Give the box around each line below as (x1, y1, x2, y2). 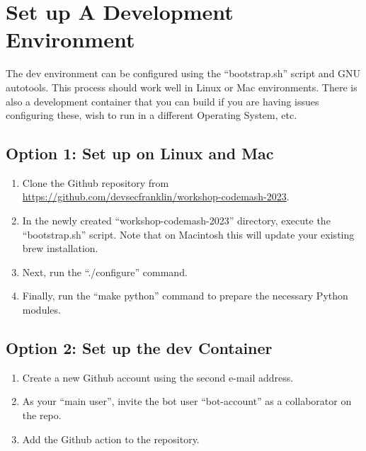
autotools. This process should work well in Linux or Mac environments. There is (6, 79, 358, 94)
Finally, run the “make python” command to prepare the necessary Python (22, 288, 348, 303)
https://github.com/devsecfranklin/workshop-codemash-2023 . (22, 189, 290, 204)
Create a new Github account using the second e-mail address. (22, 370, 294, 384)
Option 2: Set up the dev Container (6, 337, 273, 359)
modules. (22, 302, 61, 317)
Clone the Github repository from (22, 175, 169, 190)
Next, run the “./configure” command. (22, 264, 188, 279)
